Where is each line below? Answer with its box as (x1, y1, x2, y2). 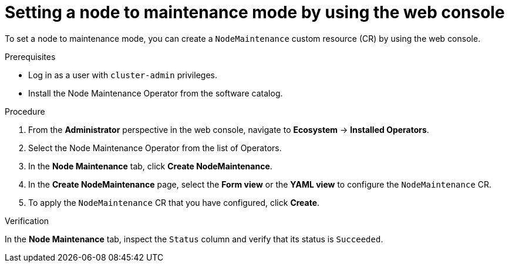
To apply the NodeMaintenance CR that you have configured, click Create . (28, 197, 320, 208)
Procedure (5, 106, 45, 116)
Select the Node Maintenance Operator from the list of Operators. (28, 142, 282, 153)
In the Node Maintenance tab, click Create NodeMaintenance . (28, 161, 272, 171)
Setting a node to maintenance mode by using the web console (5, 2, 505, 22)
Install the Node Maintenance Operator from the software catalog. (28, 88, 283, 98)
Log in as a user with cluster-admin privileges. (28, 69, 217, 80)
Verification (5, 215, 49, 226)
